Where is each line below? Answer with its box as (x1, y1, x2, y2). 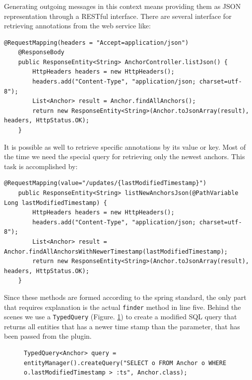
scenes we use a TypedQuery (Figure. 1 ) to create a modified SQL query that (4, 311, 237, 322)
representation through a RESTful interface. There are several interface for (4, 10, 232, 21)
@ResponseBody (18, 49, 64, 56)
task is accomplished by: (4, 161, 78, 171)
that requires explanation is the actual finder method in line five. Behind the (4, 301, 241, 312)
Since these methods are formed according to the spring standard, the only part (4, 291, 247, 302)
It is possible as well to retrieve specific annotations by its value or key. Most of (4, 141, 246, 152)
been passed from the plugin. (4, 331, 92, 341)
